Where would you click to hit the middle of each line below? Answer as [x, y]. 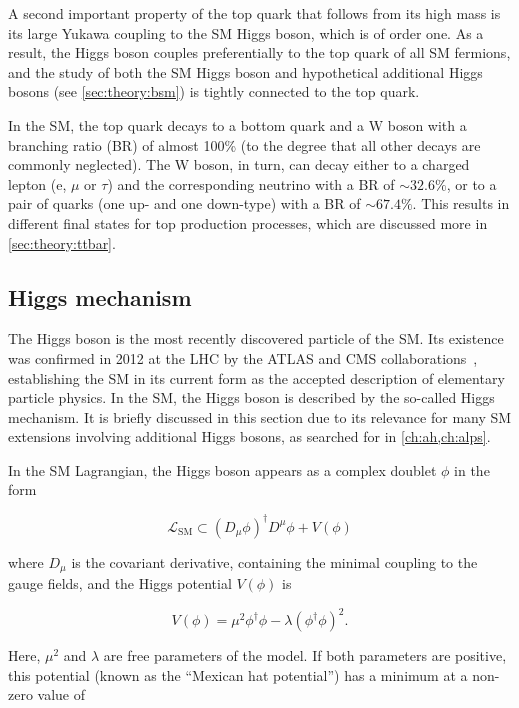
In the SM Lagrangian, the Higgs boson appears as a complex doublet [222, 469]
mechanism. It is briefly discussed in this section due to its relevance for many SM [260, 416]
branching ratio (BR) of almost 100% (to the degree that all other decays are [244, 144]
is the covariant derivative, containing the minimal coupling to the [274, 561]
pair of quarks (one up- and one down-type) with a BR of [184, 203]
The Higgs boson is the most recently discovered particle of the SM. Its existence [256, 338]
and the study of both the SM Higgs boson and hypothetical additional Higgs [245, 71]
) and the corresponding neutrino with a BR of [251, 183]
